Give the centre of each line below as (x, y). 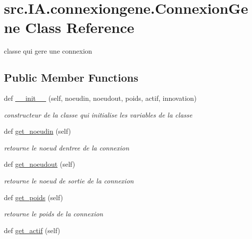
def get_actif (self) (32, 230)
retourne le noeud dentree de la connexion (67, 147)
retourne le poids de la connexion (54, 214)
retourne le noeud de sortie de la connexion (69, 181)
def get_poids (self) (34, 197)
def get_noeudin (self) (38, 131)
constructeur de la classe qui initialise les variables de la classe (98, 114)
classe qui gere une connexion (48, 51)
